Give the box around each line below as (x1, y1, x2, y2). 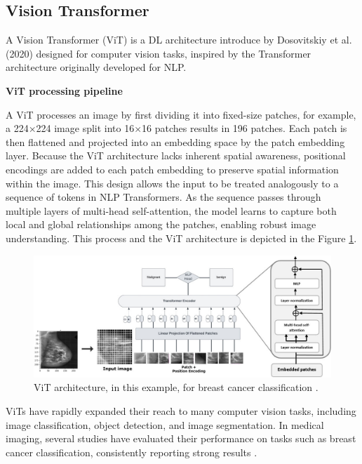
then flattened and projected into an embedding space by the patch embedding (6, 134, 345, 149)
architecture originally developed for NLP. (6, 60, 187, 74)
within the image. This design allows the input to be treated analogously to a (6, 175, 339, 190)
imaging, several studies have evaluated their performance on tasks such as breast (6, 431, 356, 446)
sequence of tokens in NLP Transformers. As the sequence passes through (6, 190, 321, 204)
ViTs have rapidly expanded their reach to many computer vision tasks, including (6, 403, 356, 418)
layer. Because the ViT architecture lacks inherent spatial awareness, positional (6, 148, 346, 163)
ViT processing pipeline (6, 83, 123, 98)
